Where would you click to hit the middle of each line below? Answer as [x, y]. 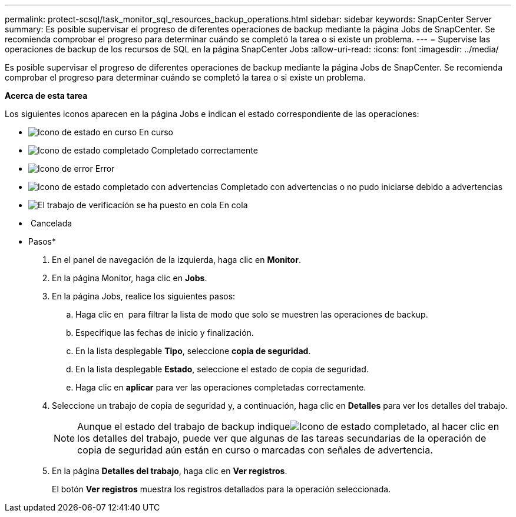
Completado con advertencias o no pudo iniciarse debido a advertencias [362, 187]
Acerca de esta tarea [46, 96]
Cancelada [51, 223]
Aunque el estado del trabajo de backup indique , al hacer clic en [288, 426]
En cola [234, 205]
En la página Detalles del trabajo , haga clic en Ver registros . [170, 471]
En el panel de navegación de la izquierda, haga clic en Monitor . [176, 260]
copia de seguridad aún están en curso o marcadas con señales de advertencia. [255, 450]
